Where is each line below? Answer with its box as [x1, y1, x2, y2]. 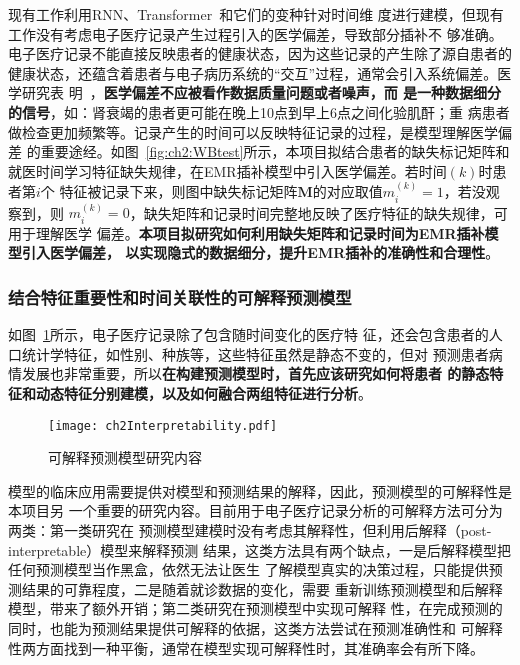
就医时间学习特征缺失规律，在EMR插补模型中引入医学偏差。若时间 [8, 160, 447, 181]
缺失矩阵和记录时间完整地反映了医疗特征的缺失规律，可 [143, 202, 508, 223]
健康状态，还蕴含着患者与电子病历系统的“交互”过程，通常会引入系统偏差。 [8, 62, 498, 83]
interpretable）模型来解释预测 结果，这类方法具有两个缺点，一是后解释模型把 [8, 539, 511, 560]
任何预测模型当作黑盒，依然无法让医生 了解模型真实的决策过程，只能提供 [8, 559, 489, 580]
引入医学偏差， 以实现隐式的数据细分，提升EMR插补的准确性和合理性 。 [21, 242, 500, 263]
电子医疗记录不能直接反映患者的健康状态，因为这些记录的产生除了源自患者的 [8, 43, 512, 64]
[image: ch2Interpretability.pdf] [48, 418, 278, 433]
